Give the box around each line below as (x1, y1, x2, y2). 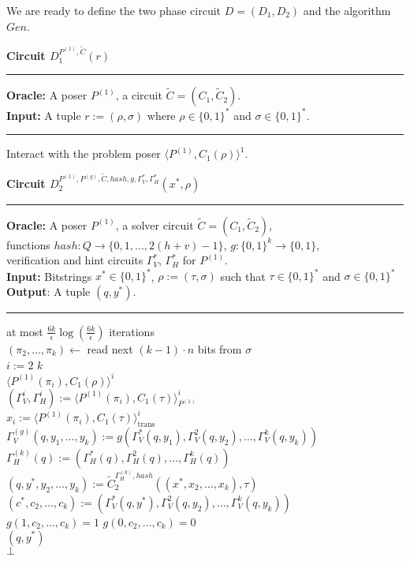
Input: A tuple (6, 107, 81, 123)
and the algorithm (303, 2, 391, 18)
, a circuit (115, 87, 162, 103)
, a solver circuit (115, 216, 194, 233)
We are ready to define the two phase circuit (6, 2, 222, 18)
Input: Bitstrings (6, 267, 92, 284)
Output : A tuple (6, 282, 91, 299)
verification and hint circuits (6, 252, 143, 268)
